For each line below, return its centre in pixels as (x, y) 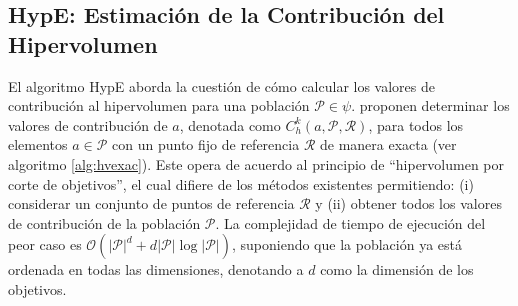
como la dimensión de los (397, 269)
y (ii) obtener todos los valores (408, 203)
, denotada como (230, 124)
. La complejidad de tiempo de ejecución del (350, 222)
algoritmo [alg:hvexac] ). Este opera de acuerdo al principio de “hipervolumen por (256, 163)
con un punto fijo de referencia (206, 144)
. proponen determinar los (430, 105)
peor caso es (45, 244)
